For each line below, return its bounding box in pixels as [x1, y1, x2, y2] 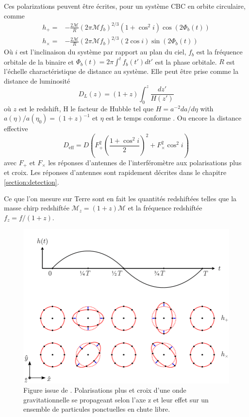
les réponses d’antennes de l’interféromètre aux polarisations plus [48, 157, 242, 167]
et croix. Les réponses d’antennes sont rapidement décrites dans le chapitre [4, 167, 227, 177]
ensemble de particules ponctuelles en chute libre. [23, 404, 170, 414]
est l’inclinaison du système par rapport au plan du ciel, [19, 47, 186, 57]
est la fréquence [196, 47, 243, 57]
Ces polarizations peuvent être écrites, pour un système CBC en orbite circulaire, [4, 1, 246, 11]
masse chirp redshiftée [4, 203, 69, 213]
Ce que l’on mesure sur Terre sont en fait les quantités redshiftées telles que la [4, 193, 237, 203]
